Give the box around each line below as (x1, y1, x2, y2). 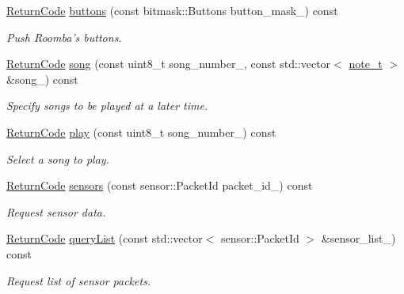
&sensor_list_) (321, 230, 396, 247)
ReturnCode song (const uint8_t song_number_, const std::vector (6, 55, 331, 72)
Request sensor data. (6, 203, 106, 220)
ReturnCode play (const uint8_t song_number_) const (6, 123, 276, 140)
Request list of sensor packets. (6, 272, 151, 288)
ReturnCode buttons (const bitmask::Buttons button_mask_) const (6, 2, 338, 18)
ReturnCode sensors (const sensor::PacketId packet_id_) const (6, 177, 313, 194)
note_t (349, 55, 383, 72)
